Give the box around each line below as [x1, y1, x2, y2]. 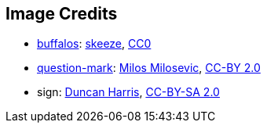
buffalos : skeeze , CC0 [37, 37, 152, 51]
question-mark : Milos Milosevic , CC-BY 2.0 [37, 61, 261, 75]
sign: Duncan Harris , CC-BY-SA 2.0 [37, 85, 220, 99]
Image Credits [5, 4, 118, 23]
